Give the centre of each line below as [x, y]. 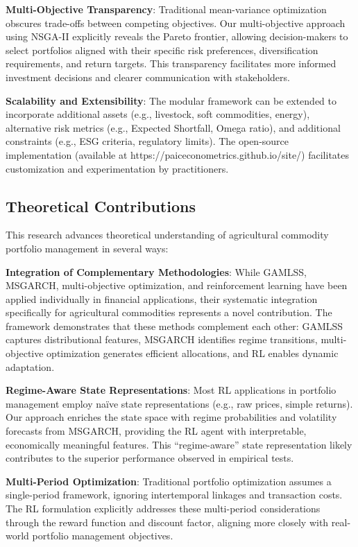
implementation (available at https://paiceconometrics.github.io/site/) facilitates [178, 154]
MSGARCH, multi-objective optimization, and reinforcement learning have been [177, 285]
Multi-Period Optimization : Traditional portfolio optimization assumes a [169, 481]
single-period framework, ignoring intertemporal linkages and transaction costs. [174, 495]
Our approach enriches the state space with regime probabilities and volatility [171, 417]
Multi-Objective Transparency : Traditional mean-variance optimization [166, 9]
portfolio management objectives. [103, 536]
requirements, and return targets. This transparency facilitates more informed [171, 63]
